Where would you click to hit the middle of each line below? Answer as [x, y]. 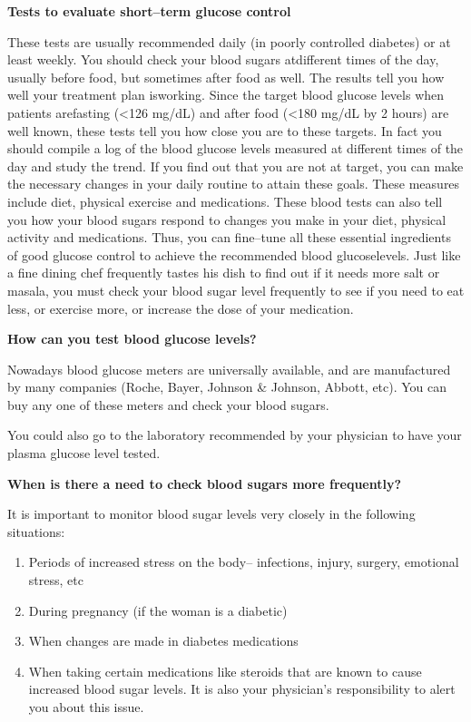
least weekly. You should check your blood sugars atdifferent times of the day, [223, 59]
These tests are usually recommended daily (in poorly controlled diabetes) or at [229, 41]
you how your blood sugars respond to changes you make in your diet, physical [227, 219]
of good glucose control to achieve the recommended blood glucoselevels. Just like [234, 254]
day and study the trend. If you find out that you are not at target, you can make [235, 166]
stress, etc [56, 580]
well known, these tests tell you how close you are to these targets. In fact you [225, 130]
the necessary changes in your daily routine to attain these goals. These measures [234, 184]
